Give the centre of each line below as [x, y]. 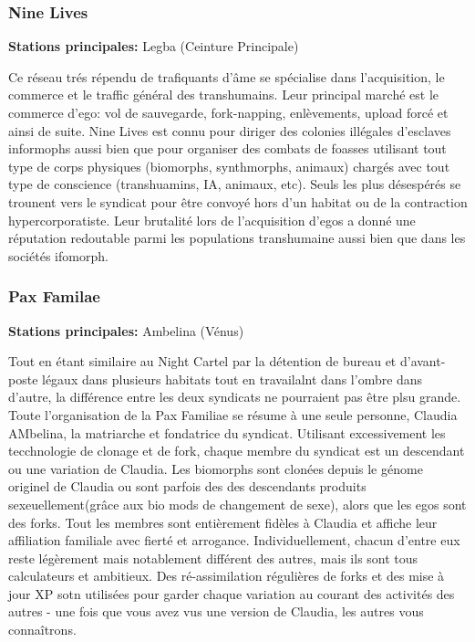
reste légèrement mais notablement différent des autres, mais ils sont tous [213, 558]
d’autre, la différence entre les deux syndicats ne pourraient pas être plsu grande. [235, 397]
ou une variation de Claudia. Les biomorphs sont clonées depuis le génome [216, 468]
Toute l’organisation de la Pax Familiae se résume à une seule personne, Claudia [233, 414]
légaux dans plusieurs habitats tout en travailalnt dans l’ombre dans [232, 379]
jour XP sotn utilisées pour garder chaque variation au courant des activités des [232, 593]
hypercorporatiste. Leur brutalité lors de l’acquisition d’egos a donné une [212, 220]
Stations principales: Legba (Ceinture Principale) [154, 46]
